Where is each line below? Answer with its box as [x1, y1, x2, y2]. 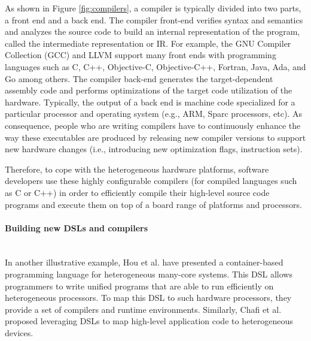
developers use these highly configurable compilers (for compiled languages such [5, 174, 297, 187]
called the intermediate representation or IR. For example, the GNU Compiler [5, 37, 291, 49]
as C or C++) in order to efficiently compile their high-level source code [5, 186, 270, 198]
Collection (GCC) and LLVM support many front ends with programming [5, 49, 276, 61]
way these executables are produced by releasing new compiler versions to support [5, 131, 306, 143]
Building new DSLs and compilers [5, 221, 148, 234]
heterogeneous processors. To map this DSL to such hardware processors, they [5, 291, 292, 304]
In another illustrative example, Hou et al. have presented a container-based [5, 256, 283, 268]
